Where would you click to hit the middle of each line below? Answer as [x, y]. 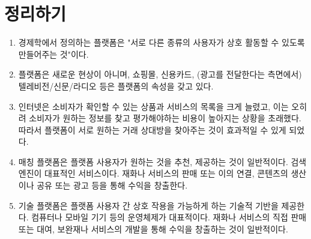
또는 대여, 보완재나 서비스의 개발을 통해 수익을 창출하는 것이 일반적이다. [153, 228]
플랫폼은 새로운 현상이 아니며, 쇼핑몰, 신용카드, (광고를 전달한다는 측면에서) [160, 74]
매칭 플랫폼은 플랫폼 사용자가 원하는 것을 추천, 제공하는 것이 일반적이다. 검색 [162, 161]
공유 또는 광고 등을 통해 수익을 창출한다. [112, 185]
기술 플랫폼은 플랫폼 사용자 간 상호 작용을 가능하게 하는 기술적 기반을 [148, 205]
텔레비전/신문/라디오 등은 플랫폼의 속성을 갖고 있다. [116, 86]
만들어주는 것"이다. [53, 54]
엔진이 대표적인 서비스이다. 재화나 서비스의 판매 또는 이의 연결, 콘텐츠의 [153, 173]
